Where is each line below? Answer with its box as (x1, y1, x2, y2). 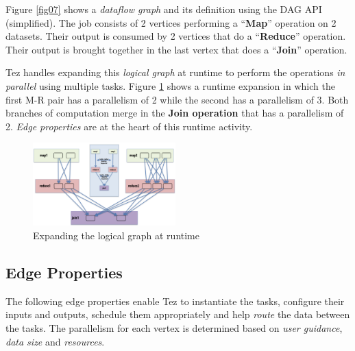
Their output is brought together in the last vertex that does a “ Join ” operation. (5, 42, 347, 56)
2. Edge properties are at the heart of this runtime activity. (5, 119, 253, 133)
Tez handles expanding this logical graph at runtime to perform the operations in (5, 65, 345, 80)
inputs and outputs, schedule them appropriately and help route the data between (5, 307, 350, 322)
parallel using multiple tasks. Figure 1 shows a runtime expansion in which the (5, 78, 335, 93)
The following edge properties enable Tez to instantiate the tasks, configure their (5, 293, 345, 308)
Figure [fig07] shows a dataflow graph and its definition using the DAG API (5, 2, 322, 16)
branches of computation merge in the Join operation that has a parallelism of (5, 106, 344, 120)
